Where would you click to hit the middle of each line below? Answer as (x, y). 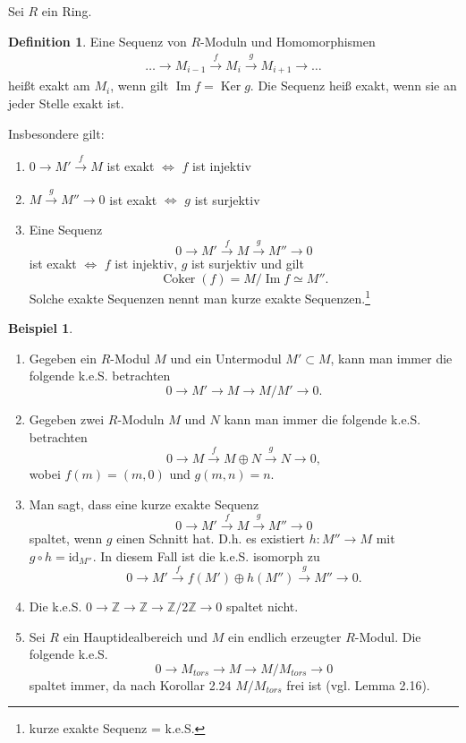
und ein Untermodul (226, 358)
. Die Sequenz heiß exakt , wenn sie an (353, 85)
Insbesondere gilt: (56, 133)
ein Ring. (67, 11)
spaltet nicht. (262, 606)
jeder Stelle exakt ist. (66, 103)
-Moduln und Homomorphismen (288, 41)
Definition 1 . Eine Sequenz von (97, 41)
